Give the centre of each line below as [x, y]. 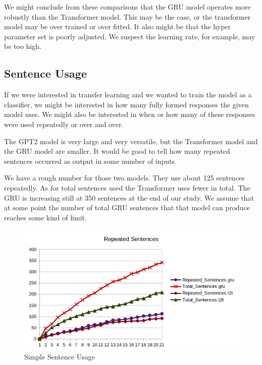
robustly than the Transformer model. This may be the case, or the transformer [127, 16]
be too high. [23, 46]
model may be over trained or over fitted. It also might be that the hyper [118, 26]
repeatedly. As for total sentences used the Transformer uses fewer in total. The [127, 187]
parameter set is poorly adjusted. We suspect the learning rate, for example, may [130, 36]
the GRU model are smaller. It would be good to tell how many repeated [117, 151]
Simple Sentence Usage [60, 357]
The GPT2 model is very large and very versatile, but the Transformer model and [131, 141]
